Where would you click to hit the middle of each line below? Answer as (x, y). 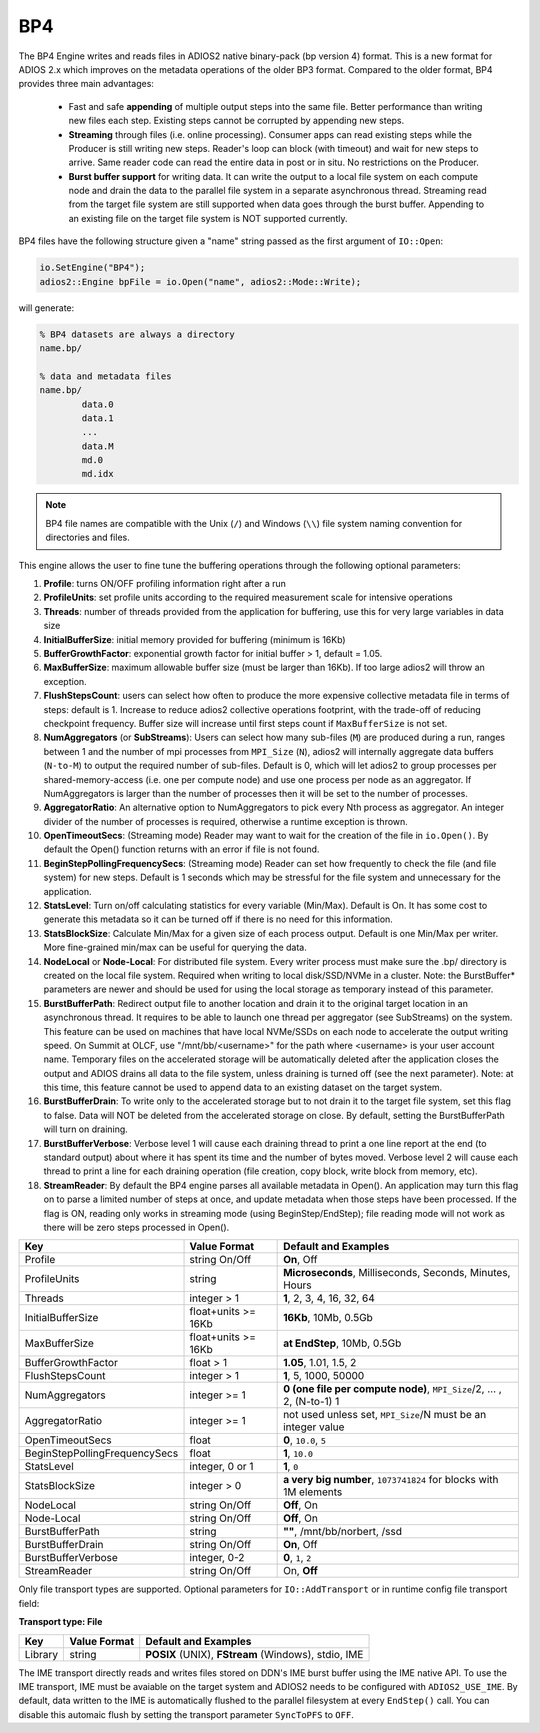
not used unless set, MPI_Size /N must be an (385, 1415)
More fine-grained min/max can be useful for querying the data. (175, 947)
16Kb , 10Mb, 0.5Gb (328, 1318)
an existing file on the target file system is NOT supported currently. (208, 218)
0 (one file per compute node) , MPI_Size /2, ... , (392, 1389)
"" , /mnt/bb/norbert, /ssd (343, 1532)
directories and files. (87, 537)
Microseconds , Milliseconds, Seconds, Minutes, (397, 1273)
